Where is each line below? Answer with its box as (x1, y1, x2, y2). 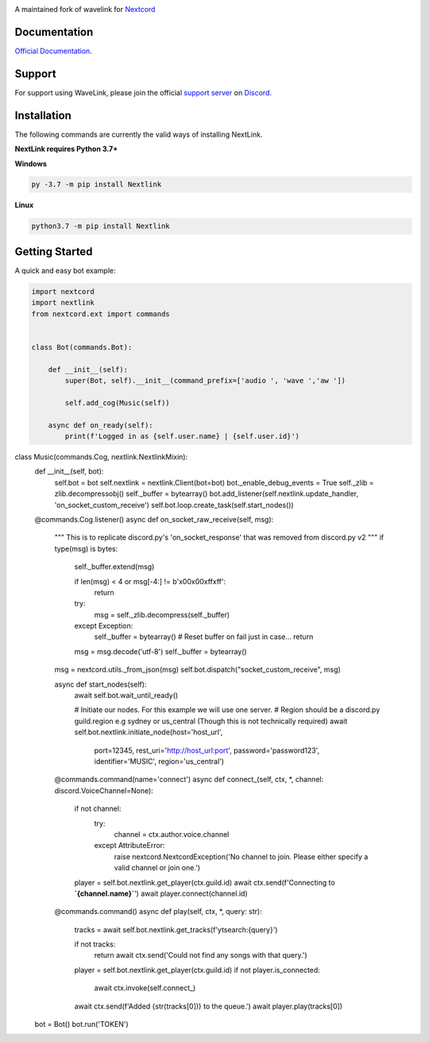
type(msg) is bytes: (54, 544, 118, 553)
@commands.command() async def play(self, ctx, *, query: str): (54, 907, 262, 916)
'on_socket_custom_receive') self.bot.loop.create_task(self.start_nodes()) (54, 500, 294, 509)
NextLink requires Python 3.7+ (14, 144, 118, 154)
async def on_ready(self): (48, 420, 154, 429)
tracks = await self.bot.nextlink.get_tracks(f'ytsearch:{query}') (74, 924, 278, 934)
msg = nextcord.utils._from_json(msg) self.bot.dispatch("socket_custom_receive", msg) (54, 664, 341, 675)
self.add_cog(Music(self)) (64, 398, 170, 407)
